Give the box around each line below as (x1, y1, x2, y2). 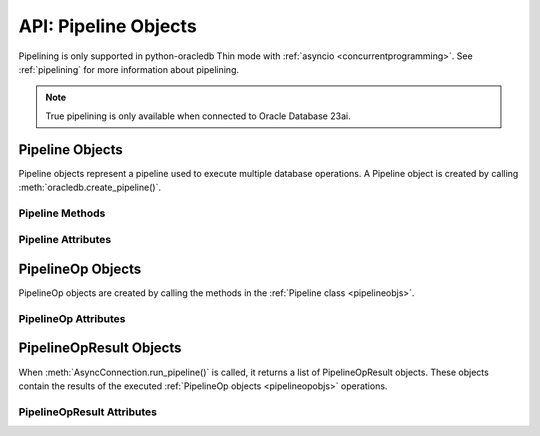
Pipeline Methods (18, 206, 106, 220)
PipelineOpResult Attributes (18, 405, 157, 419)
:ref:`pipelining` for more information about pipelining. (18, 63, 240, 75)
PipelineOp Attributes (18, 311, 126, 325)
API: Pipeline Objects (18, 15, 197, 37)
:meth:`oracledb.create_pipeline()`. (18, 181, 162, 194)
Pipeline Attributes (18, 233, 112, 247)
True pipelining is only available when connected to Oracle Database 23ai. (45, 110, 351, 122)
